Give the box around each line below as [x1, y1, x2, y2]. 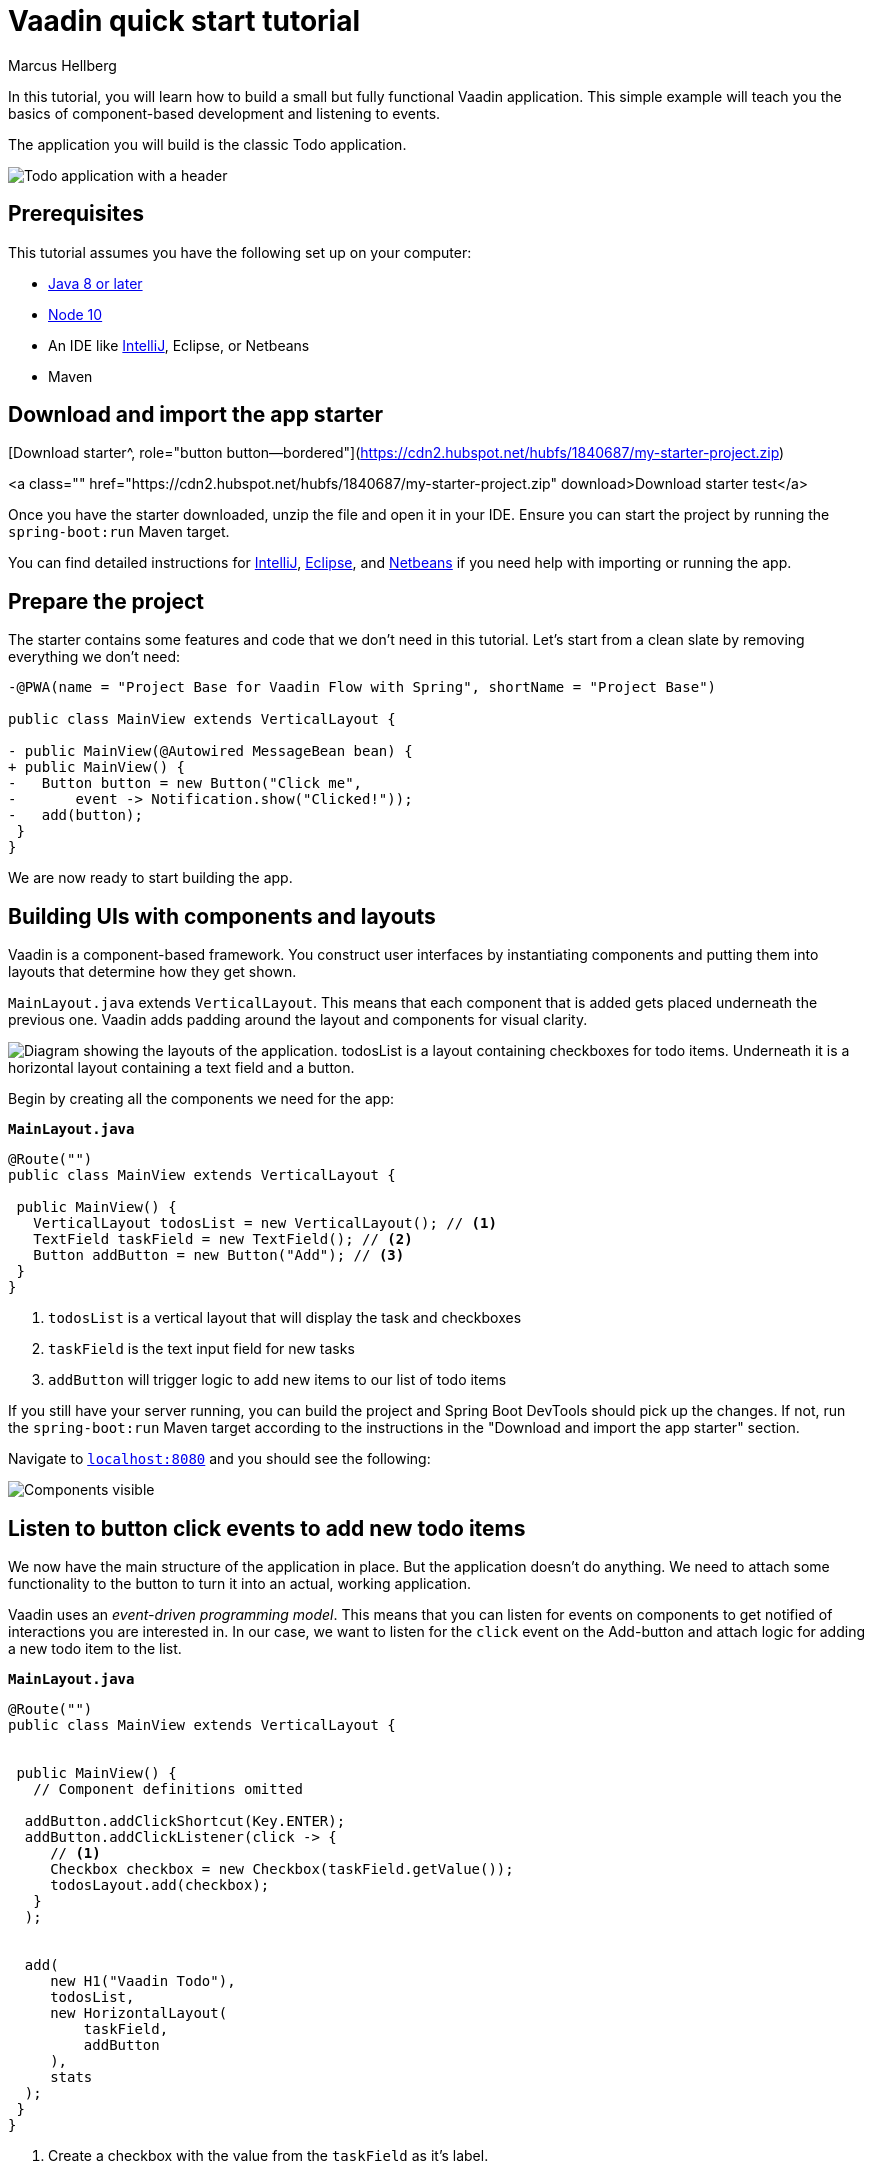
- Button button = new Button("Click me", [8, 775, 363, 792]
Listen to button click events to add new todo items [8, 1515, 526, 1541]
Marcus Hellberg [8, 56, 117, 74]
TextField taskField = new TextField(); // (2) [33, 1231, 413, 1248]
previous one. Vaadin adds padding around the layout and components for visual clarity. [8, 1011, 588, 1029]
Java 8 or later [48, 274, 143, 292]
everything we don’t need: [8, 648, 181, 666]
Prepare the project [8, 588, 205, 614]
